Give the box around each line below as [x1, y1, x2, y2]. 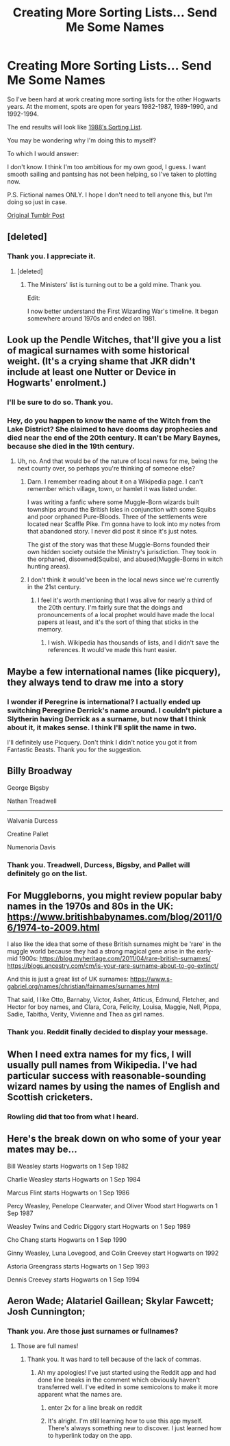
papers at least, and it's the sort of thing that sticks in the [37, 618, 199, 626]
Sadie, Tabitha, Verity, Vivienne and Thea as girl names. [7, 1010, 164, 1019]
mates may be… [7, 1144, 77, 1156]
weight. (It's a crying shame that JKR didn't [7, 356, 196, 367]
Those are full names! [16, 1342, 79, 1350]
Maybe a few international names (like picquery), [7, 666, 221, 677]
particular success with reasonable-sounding [7, 1070, 207, 1082]
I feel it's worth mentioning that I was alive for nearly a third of [37, 596, 213, 604]
